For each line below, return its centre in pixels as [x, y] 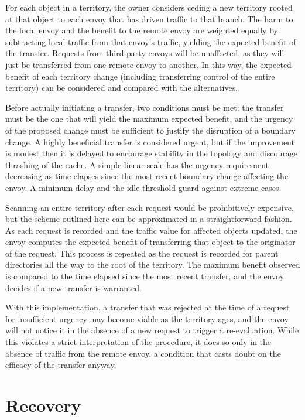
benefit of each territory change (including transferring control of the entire [140, 76]
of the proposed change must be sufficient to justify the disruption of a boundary [150, 130]
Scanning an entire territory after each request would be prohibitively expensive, [150, 207]
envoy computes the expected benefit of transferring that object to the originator [150, 242]
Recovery [43, 405]
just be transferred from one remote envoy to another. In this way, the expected [148, 64]
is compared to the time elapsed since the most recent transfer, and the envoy [145, 276]
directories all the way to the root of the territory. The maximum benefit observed [153, 264]
